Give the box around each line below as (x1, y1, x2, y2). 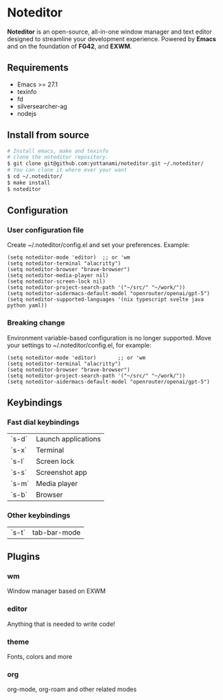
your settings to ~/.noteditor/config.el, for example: (7, 341, 152, 349)
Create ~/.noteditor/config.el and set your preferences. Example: (7, 241, 190, 249)
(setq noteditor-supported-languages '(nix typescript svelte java (7, 296, 204, 303)
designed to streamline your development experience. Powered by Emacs (7, 34, 216, 43)
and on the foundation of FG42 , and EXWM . (7, 42, 132, 50)
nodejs (16, 109, 36, 117)
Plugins (7, 551, 40, 563)
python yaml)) (7, 302, 48, 310)
